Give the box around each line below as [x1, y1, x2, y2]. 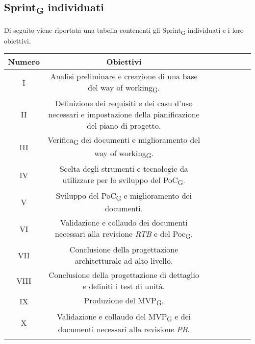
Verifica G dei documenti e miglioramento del [48, 134, 200, 147]
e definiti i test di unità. [82, 280, 165, 292]
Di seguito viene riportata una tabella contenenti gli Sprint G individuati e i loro [4, 24, 244, 36]
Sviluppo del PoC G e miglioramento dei [56, 189, 192, 203]
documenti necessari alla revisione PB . [58, 323, 190, 335]
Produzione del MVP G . [84, 295, 164, 308]
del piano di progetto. [86, 120, 161, 132]
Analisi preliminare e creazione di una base [50, 70, 198, 82]
